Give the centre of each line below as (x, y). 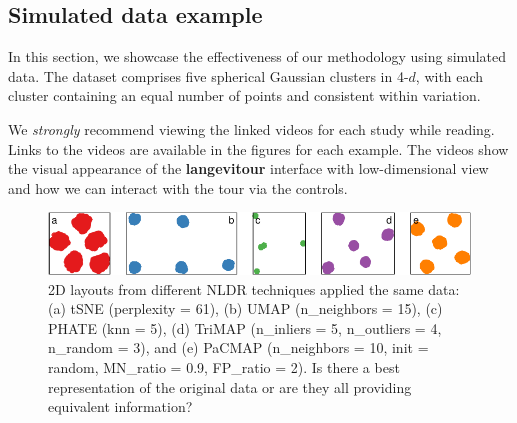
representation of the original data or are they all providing (230, 386)
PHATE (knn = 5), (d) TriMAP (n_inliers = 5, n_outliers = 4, (245, 327)
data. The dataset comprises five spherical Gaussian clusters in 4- (208, 75)
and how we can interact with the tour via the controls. (178, 187)
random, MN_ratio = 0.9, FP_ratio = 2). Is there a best (224, 367)
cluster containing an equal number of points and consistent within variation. (244, 95)
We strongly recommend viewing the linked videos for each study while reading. (251, 128)
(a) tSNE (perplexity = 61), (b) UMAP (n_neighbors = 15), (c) (245, 308)
